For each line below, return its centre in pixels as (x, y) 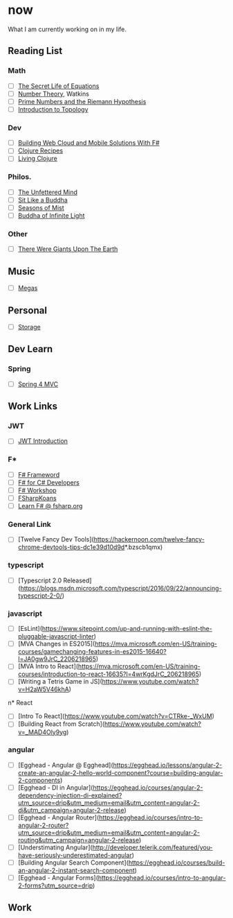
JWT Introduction (43, 441)
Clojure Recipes (40, 150)
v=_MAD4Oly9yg (42, 732)
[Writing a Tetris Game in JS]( (60, 682)
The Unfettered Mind (48, 192)
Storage (29, 327)
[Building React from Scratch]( (61, 724)
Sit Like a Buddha (43, 200)
